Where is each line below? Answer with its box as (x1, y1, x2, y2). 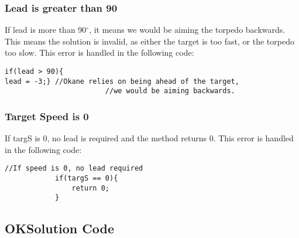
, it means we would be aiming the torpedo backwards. (89, 23, 286, 36)
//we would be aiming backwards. (105, 87, 235, 96)
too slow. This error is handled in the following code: (5, 46, 194, 59)
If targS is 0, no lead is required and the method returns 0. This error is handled (5, 132, 294, 144)
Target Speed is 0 (5, 108, 89, 123)
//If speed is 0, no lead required (5, 164, 143, 173)
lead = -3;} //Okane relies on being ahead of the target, (5, 77, 239, 86)
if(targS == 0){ (54, 174, 118, 183)
